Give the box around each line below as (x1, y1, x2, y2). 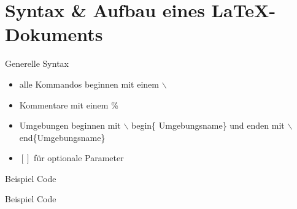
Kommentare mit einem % (19, 98, 118, 111)
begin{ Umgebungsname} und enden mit (131, 119, 285, 132)
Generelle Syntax (5, 57, 69, 70)
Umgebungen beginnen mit (19, 119, 121, 132)
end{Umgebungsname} (19, 131, 106, 143)
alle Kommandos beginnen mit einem (19, 77, 159, 90)
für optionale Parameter (34, 151, 124, 164)
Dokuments (5, 21, 103, 47)
